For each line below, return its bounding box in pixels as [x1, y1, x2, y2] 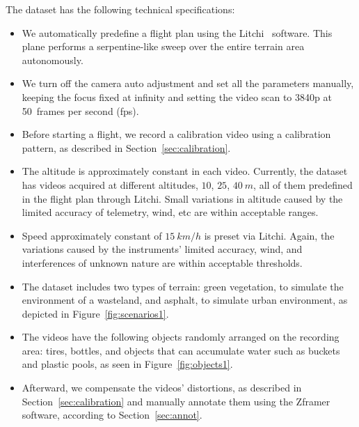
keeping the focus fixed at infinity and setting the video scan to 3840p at [22, 89, 332, 104]
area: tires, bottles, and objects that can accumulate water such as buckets [22, 343, 340, 357]
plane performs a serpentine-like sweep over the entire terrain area [22, 39, 305, 54]
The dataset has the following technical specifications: [6, 2, 235, 16]
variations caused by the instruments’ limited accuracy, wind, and [22, 242, 303, 256]
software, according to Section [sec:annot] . [22, 407, 202, 422]
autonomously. [22, 52, 83, 67]
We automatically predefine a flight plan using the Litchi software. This [22, 25, 333, 40]
